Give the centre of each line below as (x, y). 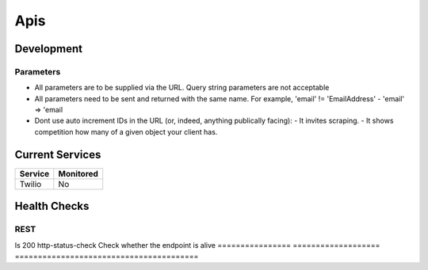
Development (49, 49)
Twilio (31, 184)
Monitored (78, 173)
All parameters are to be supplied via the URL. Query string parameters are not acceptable (182, 88)
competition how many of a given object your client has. (126, 131)
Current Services (58, 154)
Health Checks (52, 206)
